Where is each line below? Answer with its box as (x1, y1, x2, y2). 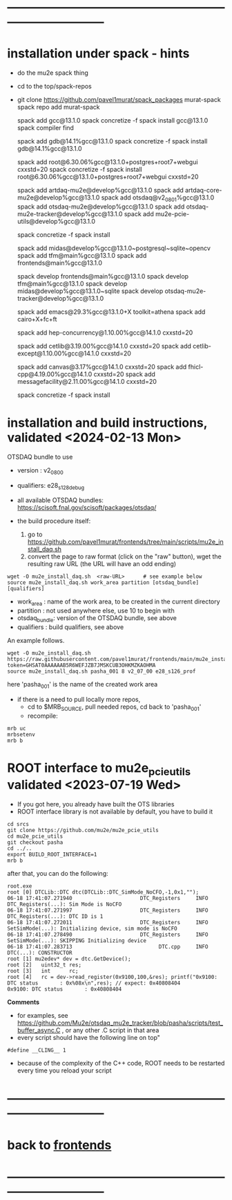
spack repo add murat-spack (17, 103, 100, 112)
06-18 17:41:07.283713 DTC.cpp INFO (7, 944, 209, 951)
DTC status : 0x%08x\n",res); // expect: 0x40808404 (7, 980, 181, 987)
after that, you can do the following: (7, 870, 108, 878)
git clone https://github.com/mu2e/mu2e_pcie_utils (7, 827, 159, 834)
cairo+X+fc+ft (17, 315, 57, 323)
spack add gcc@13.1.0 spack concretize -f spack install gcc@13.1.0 (17, 116, 209, 125)
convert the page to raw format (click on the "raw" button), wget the (27, 552, 222, 561)
